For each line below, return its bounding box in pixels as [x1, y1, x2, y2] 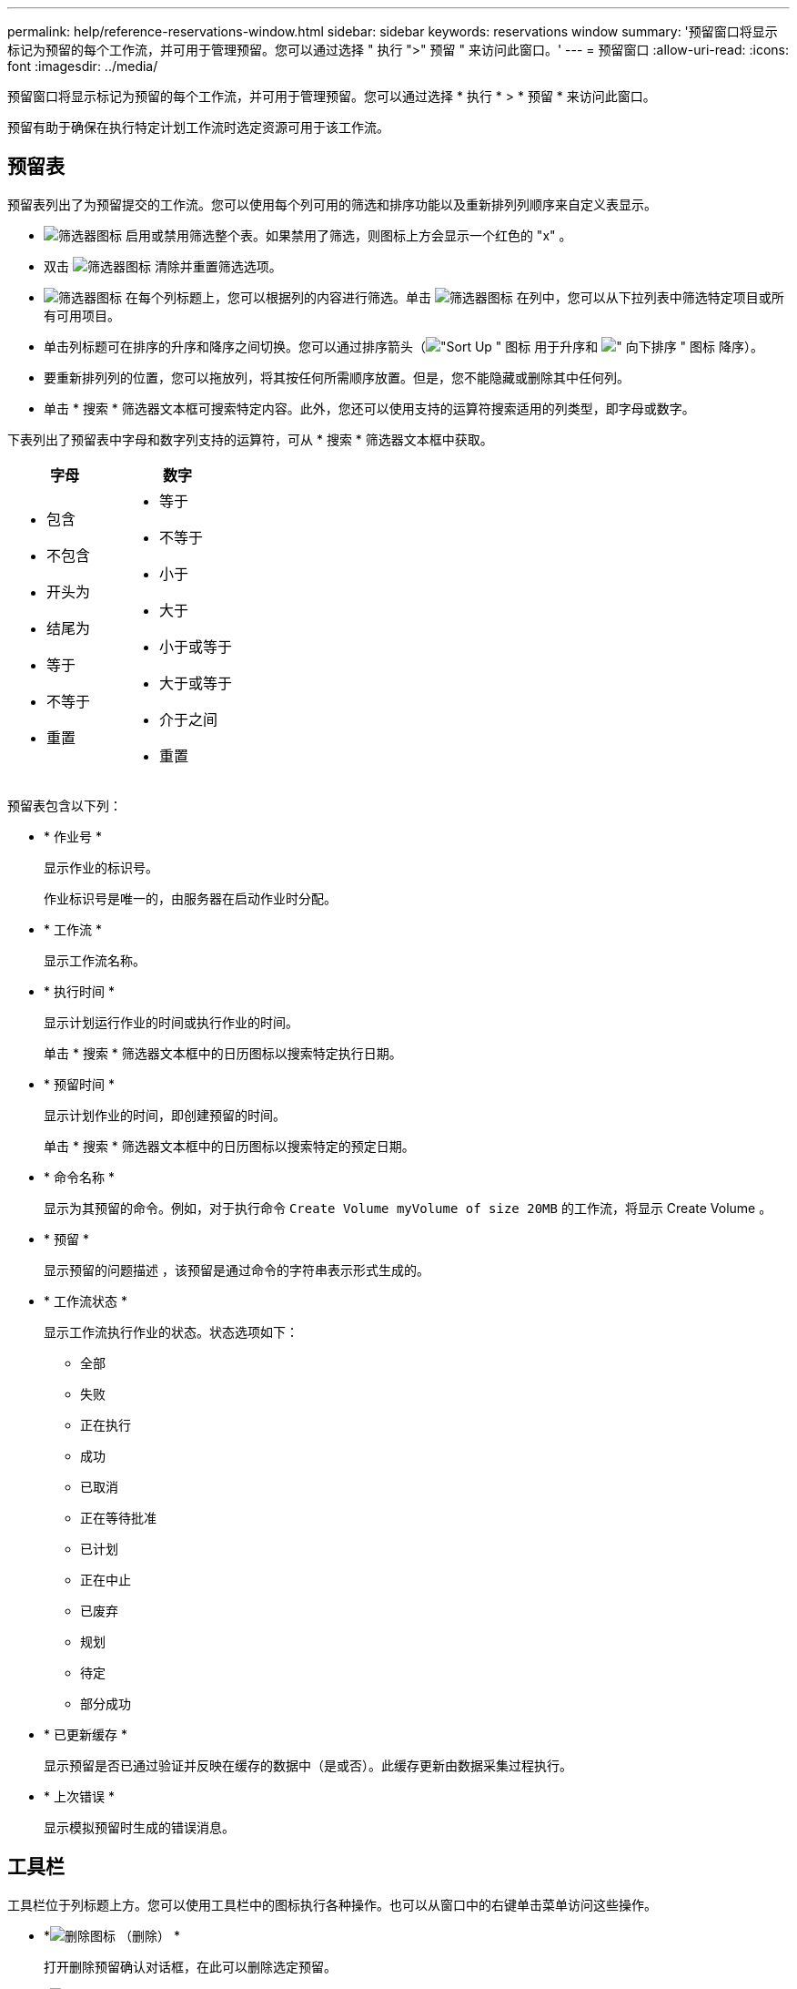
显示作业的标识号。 [44, 859, 158, 875]
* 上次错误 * [44, 1788, 115, 1804]
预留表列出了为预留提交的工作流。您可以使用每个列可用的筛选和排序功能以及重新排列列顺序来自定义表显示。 [7, 196, 657, 212]
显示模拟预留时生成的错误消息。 [44, 1819, 235, 1835]
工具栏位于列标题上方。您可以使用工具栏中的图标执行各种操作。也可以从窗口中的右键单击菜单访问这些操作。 [7, 1896, 657, 1912]
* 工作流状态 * [44, 1292, 127, 1309]
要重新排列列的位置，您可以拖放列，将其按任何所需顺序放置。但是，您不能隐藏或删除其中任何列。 [44, 369, 630, 385]
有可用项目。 [44, 307, 120, 323]
